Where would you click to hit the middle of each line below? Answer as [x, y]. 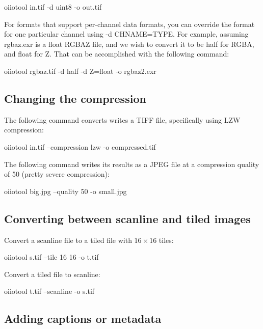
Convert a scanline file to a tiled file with [68, 240]
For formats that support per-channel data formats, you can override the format [129, 24]
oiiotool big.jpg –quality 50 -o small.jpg [65, 191]
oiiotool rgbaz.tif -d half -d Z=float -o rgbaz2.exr [80, 71]
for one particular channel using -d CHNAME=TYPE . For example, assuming [126, 34]
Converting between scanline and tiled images [127, 218]
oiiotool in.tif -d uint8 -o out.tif [53, 7]
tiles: [166, 240]
